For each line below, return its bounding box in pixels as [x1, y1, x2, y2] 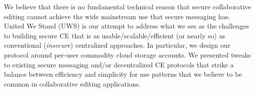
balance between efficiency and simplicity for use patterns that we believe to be [4, 69, 242, 79]
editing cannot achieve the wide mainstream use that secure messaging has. [4, 11, 230, 21]
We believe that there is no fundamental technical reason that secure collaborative [4, 1, 251, 11]
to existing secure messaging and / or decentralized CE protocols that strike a [4, 59, 234, 69]
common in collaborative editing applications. [4, 78, 141, 89]
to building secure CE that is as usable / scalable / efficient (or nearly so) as [4, 30, 226, 40]
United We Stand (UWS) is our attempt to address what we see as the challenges [4, 21, 249, 31]
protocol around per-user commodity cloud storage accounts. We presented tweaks [4, 49, 251, 60]
